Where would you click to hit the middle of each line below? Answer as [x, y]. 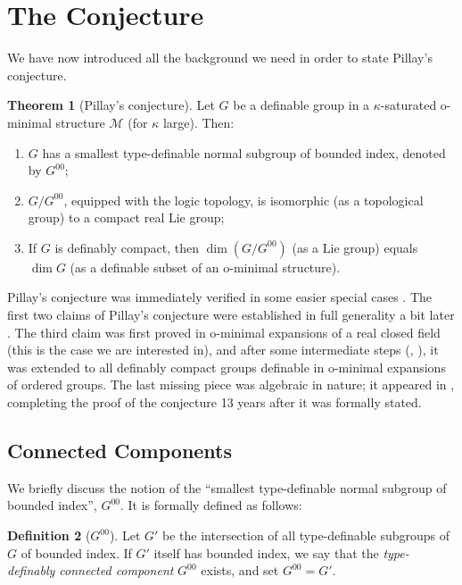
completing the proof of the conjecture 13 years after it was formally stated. [214, 402]
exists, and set [240, 570]
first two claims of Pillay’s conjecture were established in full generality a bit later [231, 315]
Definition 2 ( [49, 535]
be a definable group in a [301, 105]
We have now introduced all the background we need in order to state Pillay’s [220, 58]
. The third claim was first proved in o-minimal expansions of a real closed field [224, 332]
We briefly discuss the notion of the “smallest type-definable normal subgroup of [227, 487]
